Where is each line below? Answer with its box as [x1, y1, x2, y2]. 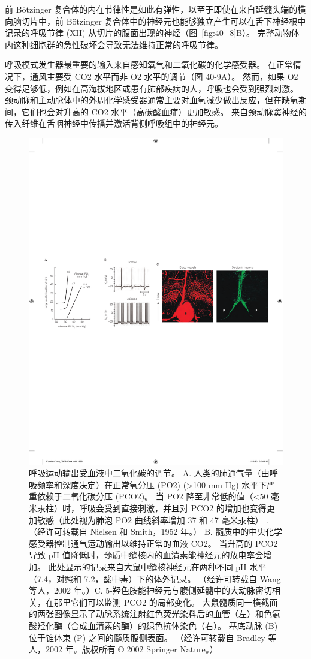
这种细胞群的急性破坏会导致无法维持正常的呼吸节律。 [13, 38, 223, 50]
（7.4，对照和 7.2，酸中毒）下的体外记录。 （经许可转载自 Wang [29, 572, 281, 585]
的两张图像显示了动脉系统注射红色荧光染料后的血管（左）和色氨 [29, 607, 280, 620]
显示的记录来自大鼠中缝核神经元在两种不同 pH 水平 [65, 561, 267, 573]
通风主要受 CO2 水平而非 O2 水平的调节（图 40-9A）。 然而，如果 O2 [29, 70, 298, 82]
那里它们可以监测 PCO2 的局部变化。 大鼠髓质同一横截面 [53, 595, 278, 608]
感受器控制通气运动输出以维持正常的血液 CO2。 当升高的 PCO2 [29, 537, 278, 549]
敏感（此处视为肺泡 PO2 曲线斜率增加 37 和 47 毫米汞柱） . [37, 513, 268, 526]
